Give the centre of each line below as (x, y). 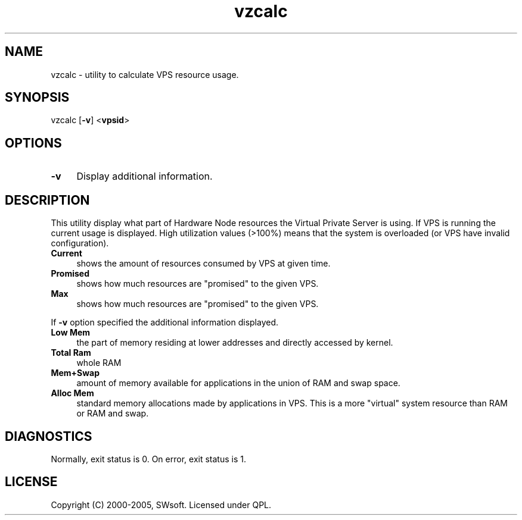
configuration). (80, 243)
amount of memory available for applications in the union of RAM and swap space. (238, 383)
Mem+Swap (75, 373)
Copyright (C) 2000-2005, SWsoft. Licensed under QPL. (161, 505)
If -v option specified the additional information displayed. (165, 322)
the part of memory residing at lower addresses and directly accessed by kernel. (235, 343)
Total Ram (71, 353)
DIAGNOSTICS (49, 436)
